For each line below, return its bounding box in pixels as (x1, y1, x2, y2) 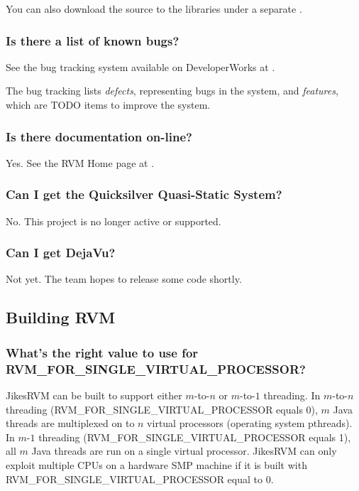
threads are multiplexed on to (6, 416, 135, 431)
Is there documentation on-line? (6, 127, 192, 145)
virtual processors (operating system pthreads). (147, 416, 353, 431)
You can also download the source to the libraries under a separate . (6, 1, 302, 16)
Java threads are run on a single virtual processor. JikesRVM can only (31, 443, 337, 458)
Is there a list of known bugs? (6, 31, 179, 49)
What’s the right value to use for (6, 343, 199, 361)
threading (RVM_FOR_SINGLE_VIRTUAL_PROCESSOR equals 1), (38, 429, 351, 444)
